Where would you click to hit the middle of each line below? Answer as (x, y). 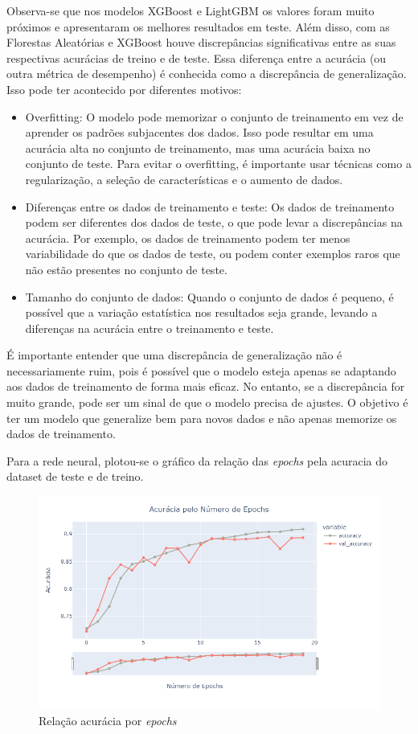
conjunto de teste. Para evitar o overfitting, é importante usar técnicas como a (218, 164)
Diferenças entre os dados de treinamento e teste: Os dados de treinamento (210, 206)
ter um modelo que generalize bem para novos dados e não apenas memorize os (202, 418)
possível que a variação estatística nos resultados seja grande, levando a (201, 312)
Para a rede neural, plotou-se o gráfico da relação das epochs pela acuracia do (197, 460)
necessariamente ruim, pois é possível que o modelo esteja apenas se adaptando (201, 370)
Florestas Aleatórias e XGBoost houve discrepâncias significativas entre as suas (201, 42)
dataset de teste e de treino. (75, 476)
